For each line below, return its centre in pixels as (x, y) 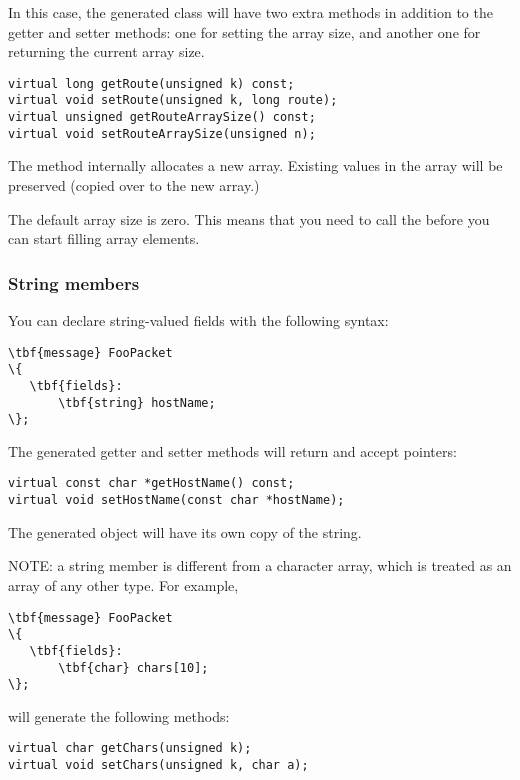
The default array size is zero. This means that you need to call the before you (249, 218)
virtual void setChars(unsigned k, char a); (158, 765)
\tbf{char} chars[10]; (133, 667)
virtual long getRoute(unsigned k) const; (151, 83)
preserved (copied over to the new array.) (134, 185)
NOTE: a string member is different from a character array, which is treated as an (260, 565)
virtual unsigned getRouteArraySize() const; (162, 117)
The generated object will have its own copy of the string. (185, 531)
